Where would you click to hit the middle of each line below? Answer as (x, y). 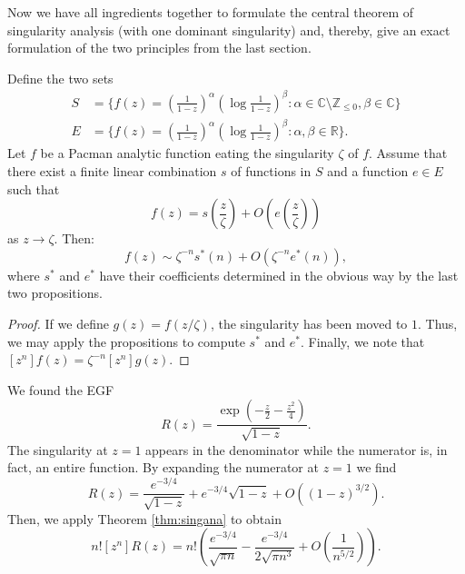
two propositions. (55, 293)
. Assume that (408, 153)
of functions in (271, 171)
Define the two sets (60, 78)
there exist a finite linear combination (112, 171)
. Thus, (438, 323)
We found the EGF (61, 389)
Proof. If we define (58, 323)
